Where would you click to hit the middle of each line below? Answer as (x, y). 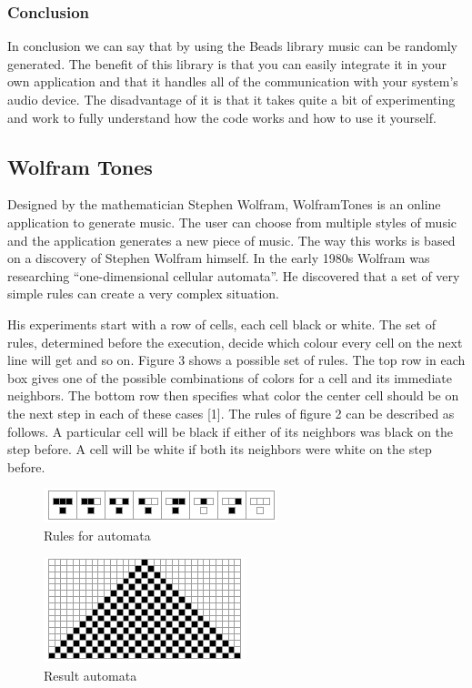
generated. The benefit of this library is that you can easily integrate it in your (227, 63)
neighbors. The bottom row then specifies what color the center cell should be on (233, 395)
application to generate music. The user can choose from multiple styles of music (232, 222)
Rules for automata (97, 535)
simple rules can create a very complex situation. (143, 293)
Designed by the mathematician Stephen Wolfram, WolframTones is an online (224, 204)
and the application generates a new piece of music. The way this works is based (231, 240)
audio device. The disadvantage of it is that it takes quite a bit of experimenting (231, 99)
